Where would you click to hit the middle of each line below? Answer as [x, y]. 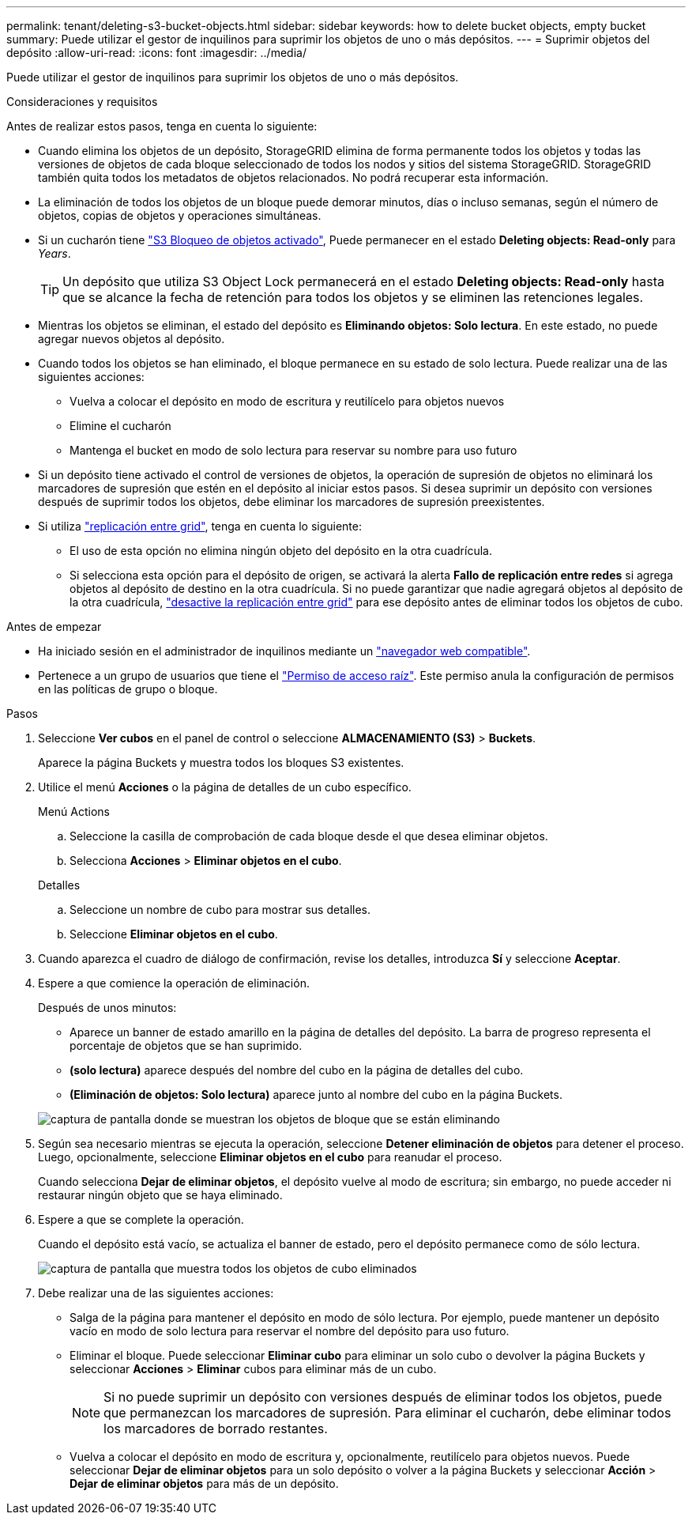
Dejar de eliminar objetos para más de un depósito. [204, 1483]
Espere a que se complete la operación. [141, 1219]
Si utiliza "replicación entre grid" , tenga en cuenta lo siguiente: [200, 526]
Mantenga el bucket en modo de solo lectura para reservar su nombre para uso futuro [293, 450]
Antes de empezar [54, 627]
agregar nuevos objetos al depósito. [132, 339]
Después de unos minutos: [107, 1008]
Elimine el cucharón [120, 426]
